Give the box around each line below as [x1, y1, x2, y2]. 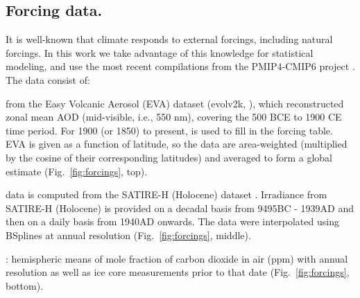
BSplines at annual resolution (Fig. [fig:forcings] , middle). [6, 227, 251, 242]
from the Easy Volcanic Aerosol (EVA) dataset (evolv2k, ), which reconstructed [6, 96, 344, 110]
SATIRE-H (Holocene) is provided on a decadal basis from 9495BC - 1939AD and [6, 200, 354, 215]
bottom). [6, 278, 44, 292]
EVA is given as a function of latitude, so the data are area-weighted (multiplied [6, 137, 348, 151]
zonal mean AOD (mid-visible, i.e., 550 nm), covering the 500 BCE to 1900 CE [6, 109, 342, 124]
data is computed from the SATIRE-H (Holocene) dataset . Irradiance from [6, 187, 327, 202]
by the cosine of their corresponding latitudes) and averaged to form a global [6, 150, 333, 164]
